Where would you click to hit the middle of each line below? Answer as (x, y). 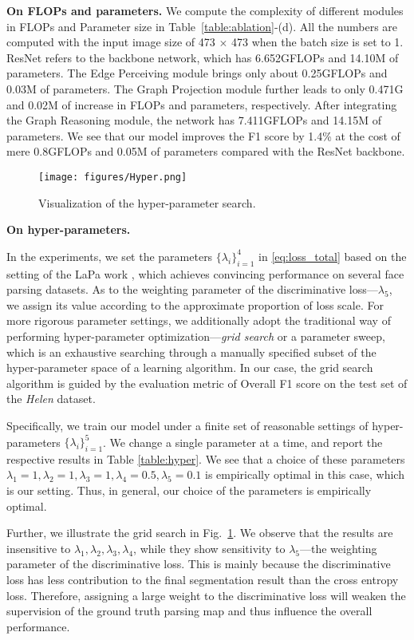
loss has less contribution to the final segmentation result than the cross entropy (203, 579)
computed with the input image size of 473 (111, 42)
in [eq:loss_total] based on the (333, 256)
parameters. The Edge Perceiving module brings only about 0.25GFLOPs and (197, 73)
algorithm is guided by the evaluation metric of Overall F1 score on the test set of (207, 383)
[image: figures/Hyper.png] (113, 177)
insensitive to (39, 548)
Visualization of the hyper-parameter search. (147, 202)
